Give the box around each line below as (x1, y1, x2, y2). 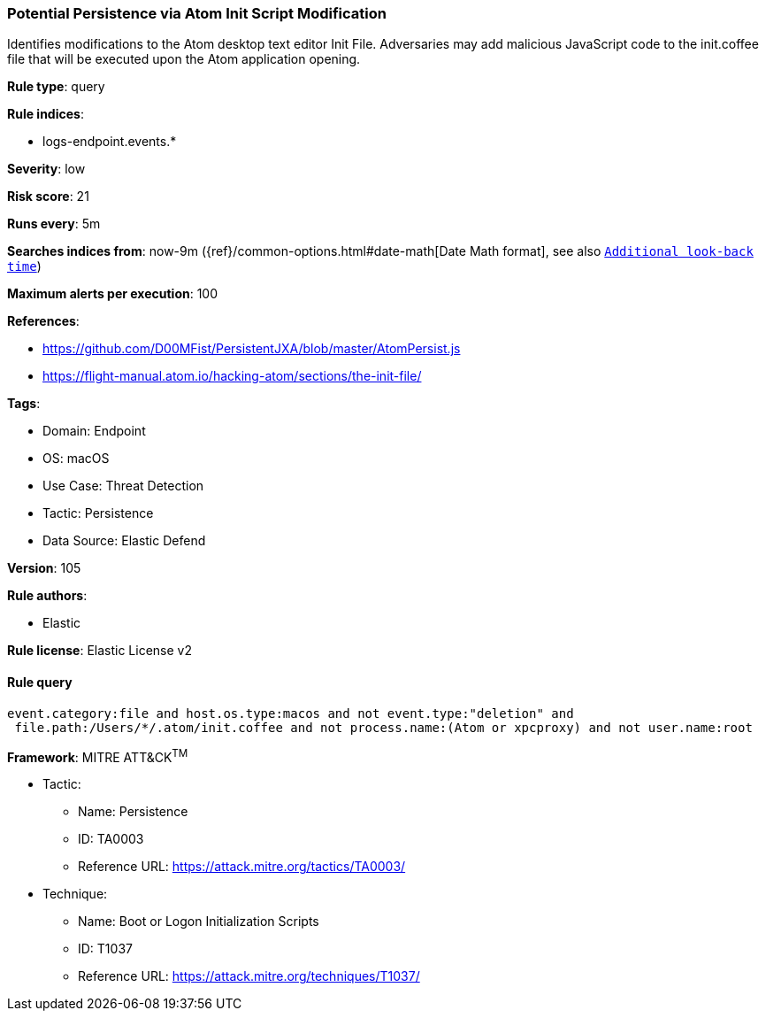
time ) (7, 258, 42, 274)
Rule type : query (7, 79, 105, 95)
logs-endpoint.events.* (42, 134, 177, 150)
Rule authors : (7, 588, 88, 604)
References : (7, 313, 80, 329)
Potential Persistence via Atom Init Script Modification (7, 4, 387, 22)
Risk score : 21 (7, 189, 89, 204)
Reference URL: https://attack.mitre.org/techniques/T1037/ (78, 968, 420, 984)
